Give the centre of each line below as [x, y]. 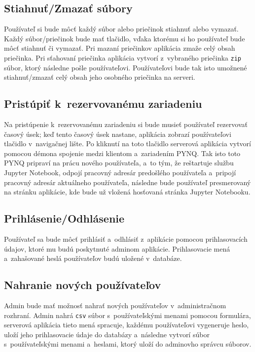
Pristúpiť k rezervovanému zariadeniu [103, 104]
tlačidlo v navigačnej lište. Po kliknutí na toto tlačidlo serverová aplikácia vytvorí [128, 144]
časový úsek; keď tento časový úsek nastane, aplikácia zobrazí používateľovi [118, 134]
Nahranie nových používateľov [83, 285]
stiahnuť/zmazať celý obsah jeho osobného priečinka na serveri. [100, 77]
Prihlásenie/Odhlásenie [64, 218]
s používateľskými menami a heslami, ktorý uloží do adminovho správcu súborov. [128, 344]
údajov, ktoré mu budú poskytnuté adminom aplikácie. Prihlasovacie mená [117, 248]
